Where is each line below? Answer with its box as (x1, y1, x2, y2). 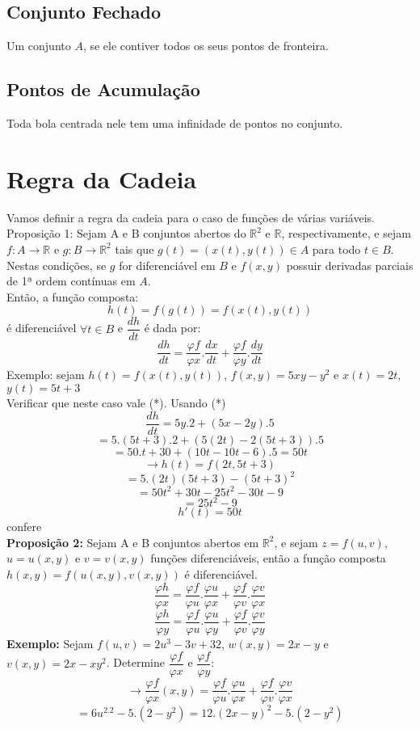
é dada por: (144, 319, 201, 336)
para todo (312, 240, 361, 257)
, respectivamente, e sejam (281, 225, 411, 242)
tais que (115, 240, 154, 257)
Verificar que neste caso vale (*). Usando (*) (6, 394, 226, 411)
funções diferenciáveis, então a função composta (150, 550, 386, 567)
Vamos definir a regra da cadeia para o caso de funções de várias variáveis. (6, 209, 375, 225)
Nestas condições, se (6, 256, 107, 273)
